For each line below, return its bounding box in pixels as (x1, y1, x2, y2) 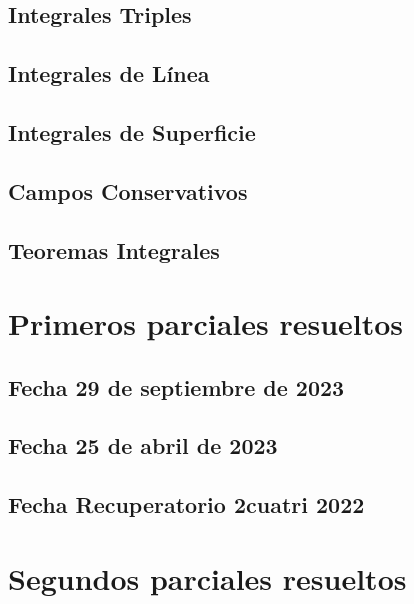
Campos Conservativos (8, 175, 248, 206)
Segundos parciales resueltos (8, 557, 407, 598)
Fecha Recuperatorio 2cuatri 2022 (8, 489, 365, 520)
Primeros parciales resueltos (8, 303, 404, 344)
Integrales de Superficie (8, 116, 256, 147)
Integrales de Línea (8, 58, 210, 89)
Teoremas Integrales (8, 234, 220, 265)
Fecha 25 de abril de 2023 (8, 430, 278, 461)
